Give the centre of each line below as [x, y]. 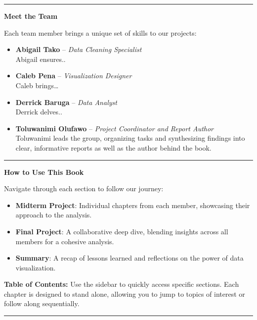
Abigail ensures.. [41, 59]
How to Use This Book [44, 172]
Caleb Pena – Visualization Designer [74, 76]
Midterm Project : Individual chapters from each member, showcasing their [133, 205]
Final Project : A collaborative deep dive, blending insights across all [122, 231]
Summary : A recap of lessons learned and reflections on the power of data [129, 258]
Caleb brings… [37, 85]
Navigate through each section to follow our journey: [84, 188]
